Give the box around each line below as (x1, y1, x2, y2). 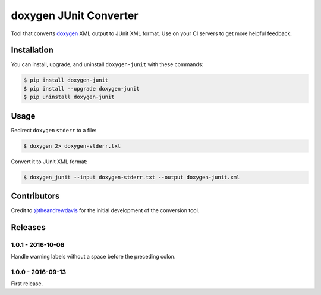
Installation (11, 45, 53, 55)
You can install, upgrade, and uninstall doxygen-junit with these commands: (11, 61, 204, 68)
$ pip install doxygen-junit (23, 77, 109, 83)
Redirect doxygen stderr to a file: (11, 126, 96, 133)
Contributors (11, 191, 60, 201)
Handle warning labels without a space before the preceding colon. (11, 253, 176, 260)
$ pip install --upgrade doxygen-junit (23, 85, 140, 92)
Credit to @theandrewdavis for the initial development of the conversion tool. (11, 207, 200, 214)
